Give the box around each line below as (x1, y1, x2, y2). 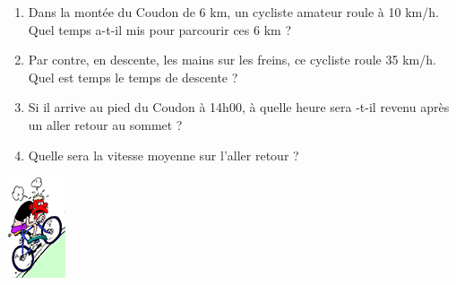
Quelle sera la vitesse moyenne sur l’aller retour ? (28, 145, 299, 164)
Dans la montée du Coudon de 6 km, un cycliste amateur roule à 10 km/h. (28, 3, 439, 21)
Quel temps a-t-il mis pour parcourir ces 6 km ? (28, 20, 291, 39)
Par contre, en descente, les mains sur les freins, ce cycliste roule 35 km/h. (28, 50, 436, 69)
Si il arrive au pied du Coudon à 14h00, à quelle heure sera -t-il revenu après (28, 98, 450, 117)
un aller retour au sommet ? (28, 115, 183, 134)
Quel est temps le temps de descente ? (28, 67, 238, 86)
